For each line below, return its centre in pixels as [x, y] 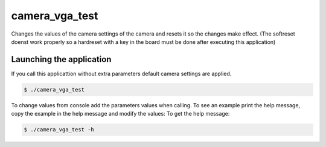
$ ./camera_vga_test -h [59, 130]
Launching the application [61, 59]
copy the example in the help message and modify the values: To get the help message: [120, 114]
